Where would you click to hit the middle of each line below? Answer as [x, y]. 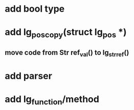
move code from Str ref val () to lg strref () [67, 53]
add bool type [35, 9]
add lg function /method [52, 100]
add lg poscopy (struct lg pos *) [66, 33]
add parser [28, 76]
